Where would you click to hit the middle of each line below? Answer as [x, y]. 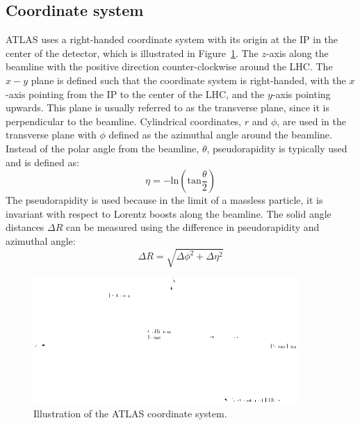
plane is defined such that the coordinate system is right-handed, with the [188, 80]
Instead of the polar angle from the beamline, [103, 148]
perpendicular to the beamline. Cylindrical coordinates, [124, 121]
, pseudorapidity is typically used [277, 148]
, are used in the [311, 121]
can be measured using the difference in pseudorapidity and [193, 227]
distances [25, 227]
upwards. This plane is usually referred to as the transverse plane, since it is [168, 107]
